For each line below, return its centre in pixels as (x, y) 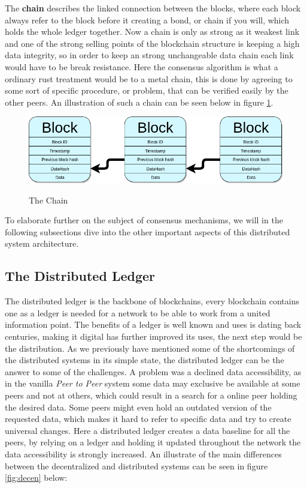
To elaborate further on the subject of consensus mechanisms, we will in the (144, 220)
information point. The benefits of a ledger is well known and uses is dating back (153, 324)
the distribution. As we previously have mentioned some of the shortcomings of (150, 348)
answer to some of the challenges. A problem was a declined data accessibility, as (153, 371)
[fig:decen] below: (36, 477)
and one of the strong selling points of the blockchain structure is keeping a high (152, 43)
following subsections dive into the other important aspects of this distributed (148, 231)
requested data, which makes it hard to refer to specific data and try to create (148, 419)
